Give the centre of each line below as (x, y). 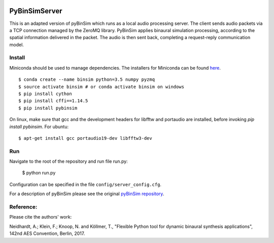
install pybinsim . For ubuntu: (39, 127)
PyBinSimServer (36, 11)
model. (16, 44)
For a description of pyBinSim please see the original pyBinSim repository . (87, 194)
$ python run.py (39, 173)
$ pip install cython (45, 94)
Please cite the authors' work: (41, 217)
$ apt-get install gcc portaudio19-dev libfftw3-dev (85, 138)
